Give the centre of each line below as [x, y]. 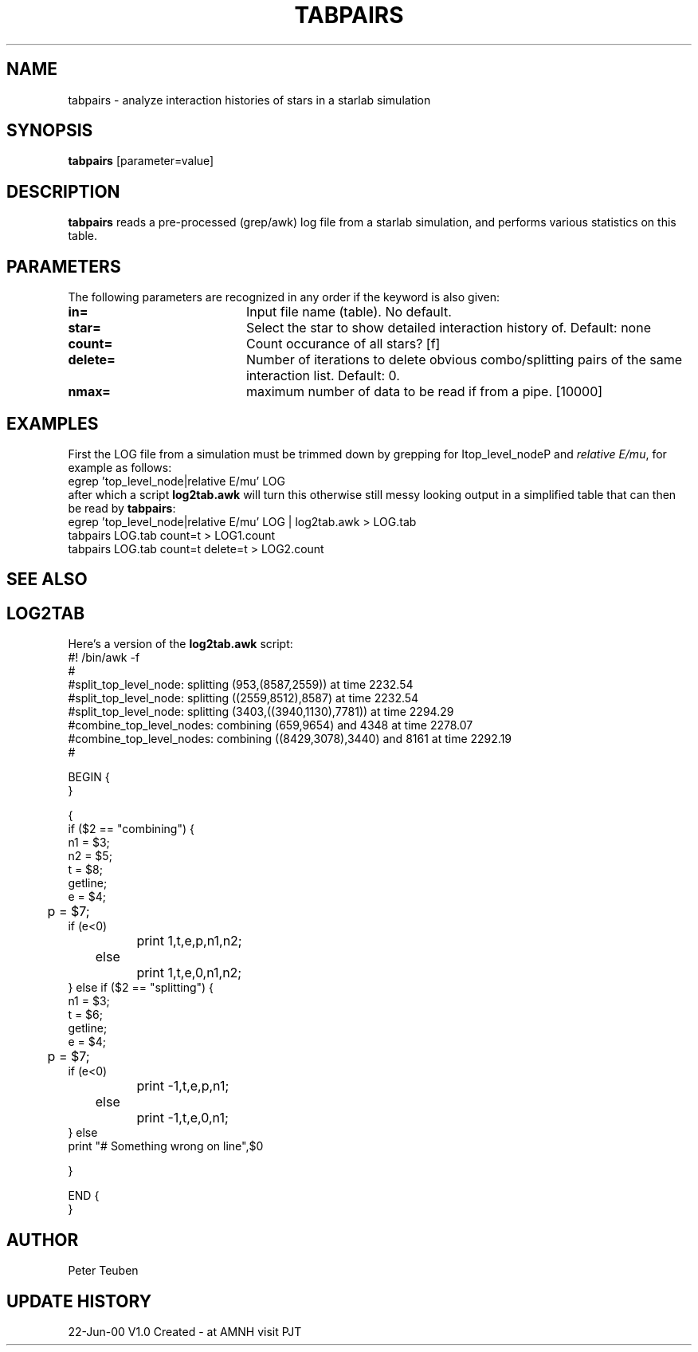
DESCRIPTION [63, 191]
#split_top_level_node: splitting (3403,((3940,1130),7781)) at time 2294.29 [261, 712]
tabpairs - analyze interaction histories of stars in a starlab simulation [249, 100]
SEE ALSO [47, 580]
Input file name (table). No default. [349, 312]
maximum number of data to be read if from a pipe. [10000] [424, 392]
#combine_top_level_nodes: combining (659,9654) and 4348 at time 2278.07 [271, 725]
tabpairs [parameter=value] [141, 161]
